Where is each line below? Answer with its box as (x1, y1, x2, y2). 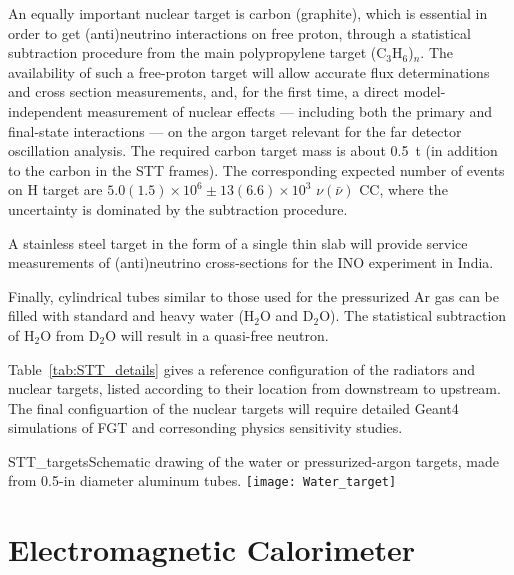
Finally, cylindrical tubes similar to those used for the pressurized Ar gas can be (8, 285, 499, 306)
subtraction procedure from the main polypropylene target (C (8, 42, 387, 63)
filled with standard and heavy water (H (8, 305, 255, 326)
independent (8, 100, 83, 121)
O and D (260, 305, 314, 326)
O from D (40, 324, 100, 345)
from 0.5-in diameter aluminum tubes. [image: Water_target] (8, 470, 397, 491)
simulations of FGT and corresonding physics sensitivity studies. (8, 417, 403, 438)
